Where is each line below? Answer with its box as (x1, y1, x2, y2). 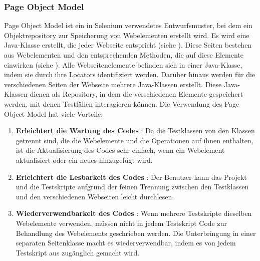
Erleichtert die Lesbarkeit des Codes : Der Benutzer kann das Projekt (16, 171, 247, 182)
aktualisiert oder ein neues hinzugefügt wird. (16, 154, 153, 165)
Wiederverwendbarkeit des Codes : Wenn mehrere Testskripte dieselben (16, 208, 252, 218)
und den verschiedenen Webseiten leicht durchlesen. (16, 191, 174, 201)
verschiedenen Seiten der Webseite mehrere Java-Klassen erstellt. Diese (4, 79, 222, 89)
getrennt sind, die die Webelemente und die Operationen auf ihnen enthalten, (16, 135, 253, 145)
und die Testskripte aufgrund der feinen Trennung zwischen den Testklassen (16, 181, 249, 192)
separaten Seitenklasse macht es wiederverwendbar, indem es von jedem (16, 237, 236, 248)
